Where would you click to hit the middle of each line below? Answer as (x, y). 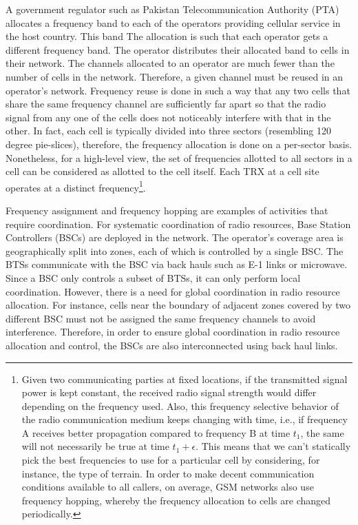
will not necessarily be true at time (95, 446)
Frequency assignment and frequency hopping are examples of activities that (167, 210)
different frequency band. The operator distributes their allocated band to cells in (178, 49)
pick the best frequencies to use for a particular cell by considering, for (171, 460)
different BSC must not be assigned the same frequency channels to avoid (161, 318)
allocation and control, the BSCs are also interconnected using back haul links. (172, 345)
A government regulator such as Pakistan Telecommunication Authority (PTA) (172, 9)
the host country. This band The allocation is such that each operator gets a (167, 36)
